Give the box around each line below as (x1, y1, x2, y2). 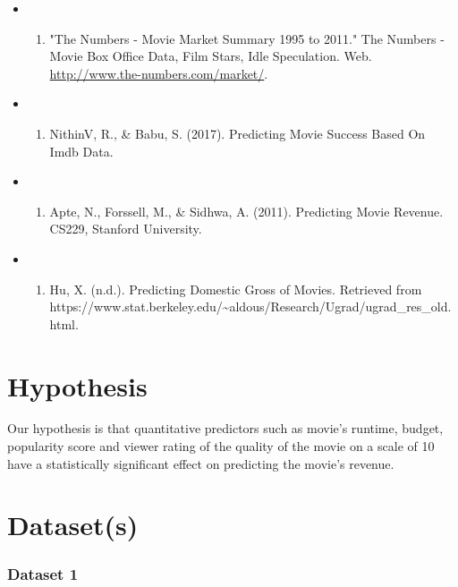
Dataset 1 (7, 562, 79, 584)
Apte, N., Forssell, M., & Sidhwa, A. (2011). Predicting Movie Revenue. (49, 201, 444, 220)
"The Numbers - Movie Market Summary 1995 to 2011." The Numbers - (49, 29, 445, 47)
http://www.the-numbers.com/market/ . (49, 64, 268, 82)
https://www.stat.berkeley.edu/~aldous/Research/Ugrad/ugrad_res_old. (49, 297, 452, 316)
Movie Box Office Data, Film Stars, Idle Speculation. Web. (49, 47, 372, 65)
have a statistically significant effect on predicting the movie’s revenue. (7, 454, 394, 472)
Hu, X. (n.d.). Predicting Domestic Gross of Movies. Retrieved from (49, 279, 422, 298)
